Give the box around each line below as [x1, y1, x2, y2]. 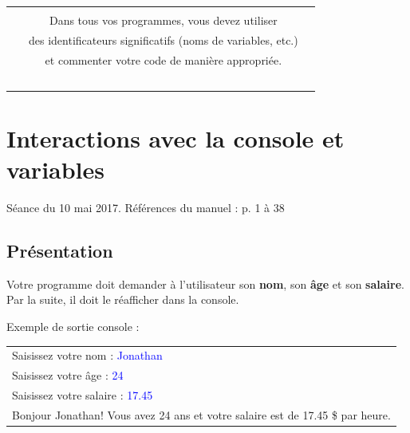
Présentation [6, 238, 113, 262]
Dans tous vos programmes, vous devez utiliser [49, 12, 278, 28]
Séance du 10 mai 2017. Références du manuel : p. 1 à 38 [6, 199, 285, 215]
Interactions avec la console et [6, 121, 345, 154]
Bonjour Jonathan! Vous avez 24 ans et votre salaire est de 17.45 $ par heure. [12, 406, 391, 423]
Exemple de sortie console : [6, 317, 140, 334]
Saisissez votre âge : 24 [12, 367, 124, 384]
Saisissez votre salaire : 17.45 [12, 386, 153, 403]
